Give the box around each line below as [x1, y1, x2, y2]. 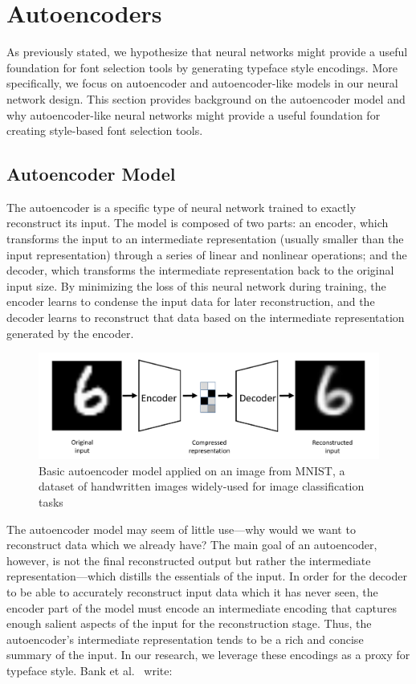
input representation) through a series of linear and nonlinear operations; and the [6, 246, 407, 263]
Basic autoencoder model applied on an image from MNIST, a [39, 462, 345, 478]
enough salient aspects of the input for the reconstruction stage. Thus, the [6, 615, 372, 632]
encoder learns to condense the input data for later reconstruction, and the [6, 293, 375, 310]
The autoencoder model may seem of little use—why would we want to [6, 520, 356, 537]
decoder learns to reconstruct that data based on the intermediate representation [6, 309, 405, 326]
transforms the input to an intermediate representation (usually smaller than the [6, 230, 404, 247]
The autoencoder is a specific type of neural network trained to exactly [6, 198, 357, 215]
